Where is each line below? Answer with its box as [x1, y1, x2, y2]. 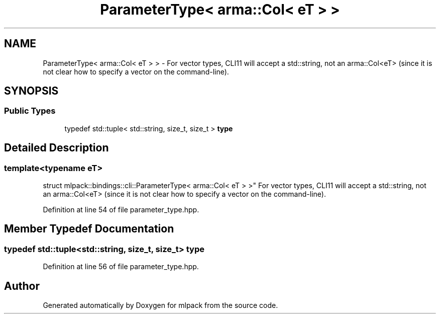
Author [4, 279, 40, 292]
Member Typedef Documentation [4, 222, 174, 235]
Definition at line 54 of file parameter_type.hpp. [43, 205, 199, 214]
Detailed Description [4, 141, 109, 154]
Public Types [4, 106, 56, 116]
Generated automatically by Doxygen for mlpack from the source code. [43, 301, 278, 310]
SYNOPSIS [4, 85, 59, 98]
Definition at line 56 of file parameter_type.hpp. [43, 262, 199, 271]
